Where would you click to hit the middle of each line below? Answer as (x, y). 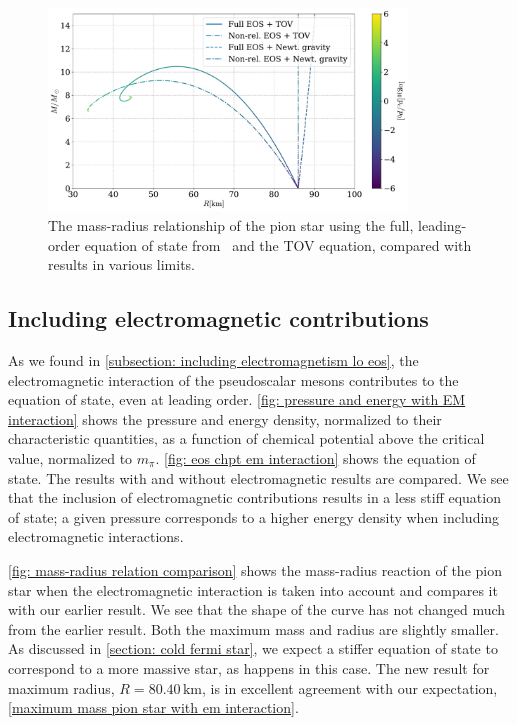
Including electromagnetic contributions (218, 318)
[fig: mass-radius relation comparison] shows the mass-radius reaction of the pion (255, 569)
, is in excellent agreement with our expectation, (349, 687)
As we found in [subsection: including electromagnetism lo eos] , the (213, 360)
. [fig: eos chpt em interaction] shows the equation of (315, 457)
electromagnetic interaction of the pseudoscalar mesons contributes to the (233, 379)
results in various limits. (121, 264)
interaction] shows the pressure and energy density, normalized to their (225, 418)
